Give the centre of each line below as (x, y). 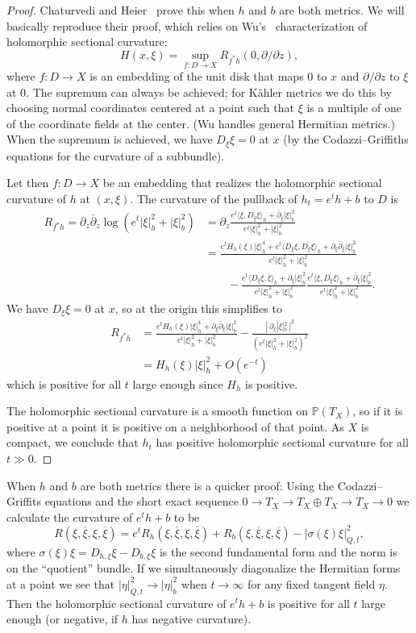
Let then (28, 183)
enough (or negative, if (62, 619)
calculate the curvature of (70, 516)
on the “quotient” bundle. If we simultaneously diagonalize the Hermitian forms (204, 568)
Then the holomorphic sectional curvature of (116, 603)
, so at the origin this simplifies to (198, 308)
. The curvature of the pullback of (214, 199)
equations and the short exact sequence (141, 501)
